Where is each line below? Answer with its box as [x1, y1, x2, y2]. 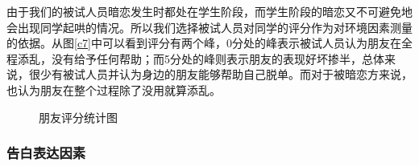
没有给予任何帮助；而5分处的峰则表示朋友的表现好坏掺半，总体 [51, 50, 384, 67]
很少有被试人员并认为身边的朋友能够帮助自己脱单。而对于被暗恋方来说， [28, 66, 413, 83]
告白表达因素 [6, 143, 86, 163]
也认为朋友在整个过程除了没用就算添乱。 [6, 81, 221, 98]
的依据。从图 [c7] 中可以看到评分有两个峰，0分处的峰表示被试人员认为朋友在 [6, 34, 401, 51]
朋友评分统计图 [39, 108, 118, 125]
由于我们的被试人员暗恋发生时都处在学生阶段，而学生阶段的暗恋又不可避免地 [6, 3, 413, 19]
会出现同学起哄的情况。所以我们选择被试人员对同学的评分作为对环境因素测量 [6, 18, 413, 35]
